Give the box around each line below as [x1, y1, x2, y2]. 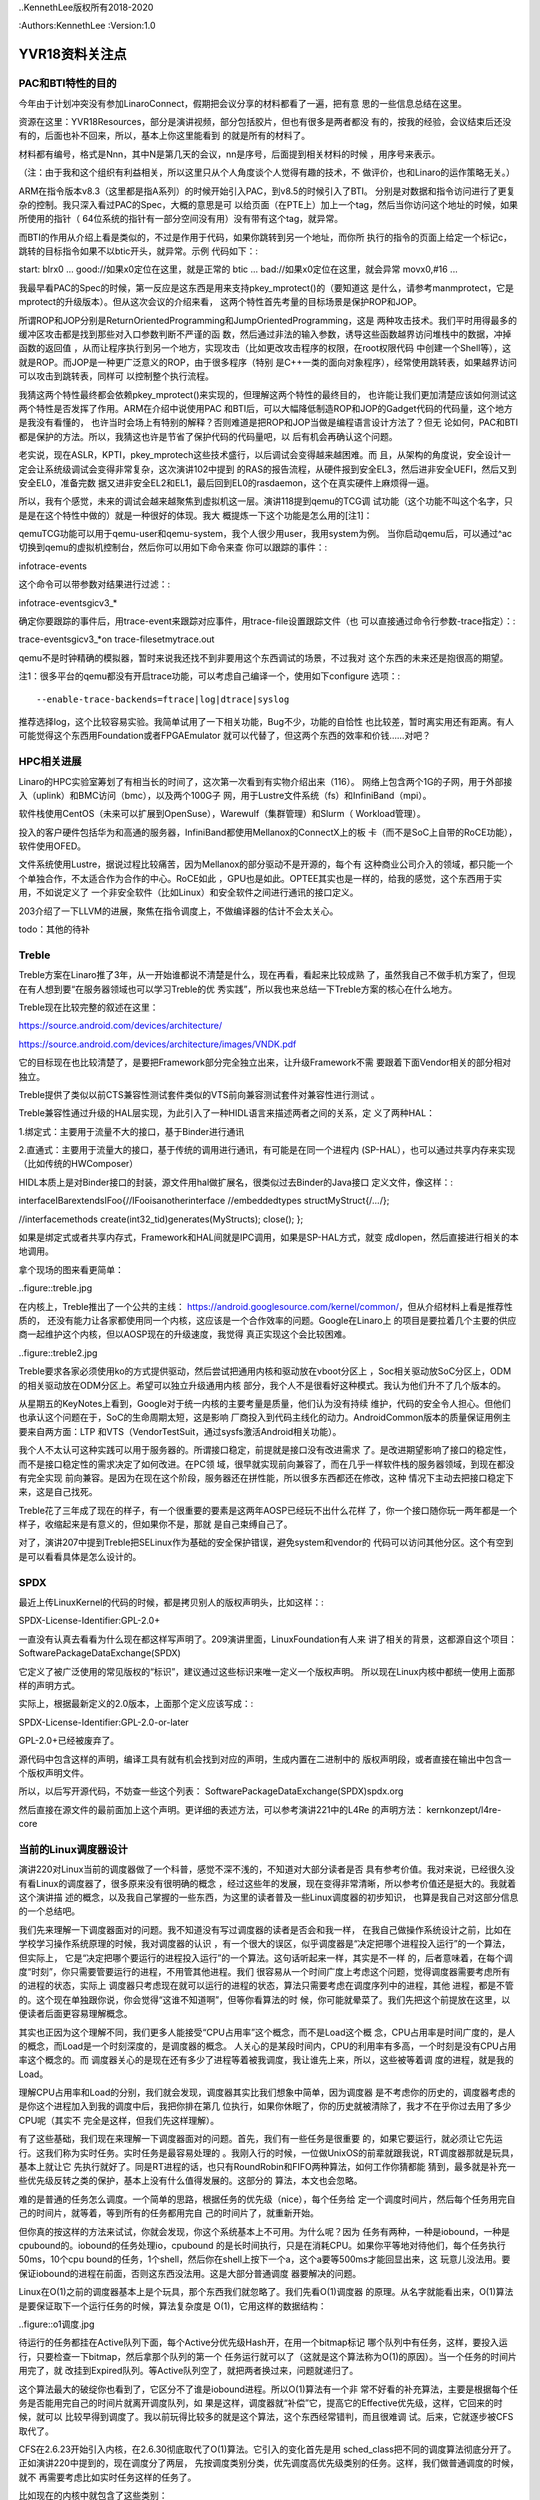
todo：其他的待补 [18, 923, 90, 935]
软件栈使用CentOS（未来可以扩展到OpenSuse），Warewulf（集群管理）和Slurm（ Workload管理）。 [18, 808, 426, 820]
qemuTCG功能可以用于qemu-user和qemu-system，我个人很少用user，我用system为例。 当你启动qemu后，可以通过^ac [18, 528, 513, 540]
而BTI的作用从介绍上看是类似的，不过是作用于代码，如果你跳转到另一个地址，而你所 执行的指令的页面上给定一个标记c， [18, 231, 513, 243]
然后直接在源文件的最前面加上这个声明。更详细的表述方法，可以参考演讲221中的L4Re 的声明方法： [18, 1803, 425, 1815]
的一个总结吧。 [18, 1905, 80, 1917]
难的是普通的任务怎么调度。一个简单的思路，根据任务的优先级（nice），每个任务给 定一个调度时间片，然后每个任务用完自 [18, 2193, 516, 2205]
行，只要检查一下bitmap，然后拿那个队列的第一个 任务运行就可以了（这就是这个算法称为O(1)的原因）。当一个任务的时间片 [18, 2350, 517, 2362]
